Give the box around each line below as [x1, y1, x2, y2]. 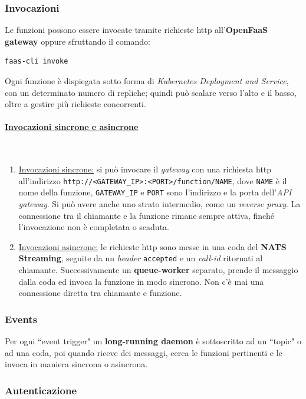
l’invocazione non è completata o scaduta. [18, 221, 169, 233]
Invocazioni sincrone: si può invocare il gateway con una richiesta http [18, 163, 272, 175]
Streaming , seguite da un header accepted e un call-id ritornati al [18, 252, 263, 264]
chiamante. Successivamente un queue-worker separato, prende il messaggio [18, 264, 298, 276]
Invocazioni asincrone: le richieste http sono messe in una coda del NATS [18, 240, 287, 252]
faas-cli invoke [5, 57, 68, 66]
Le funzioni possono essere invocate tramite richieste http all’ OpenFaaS [5, 24, 268, 36]
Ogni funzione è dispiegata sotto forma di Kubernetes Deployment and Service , [5, 75, 289, 87]
